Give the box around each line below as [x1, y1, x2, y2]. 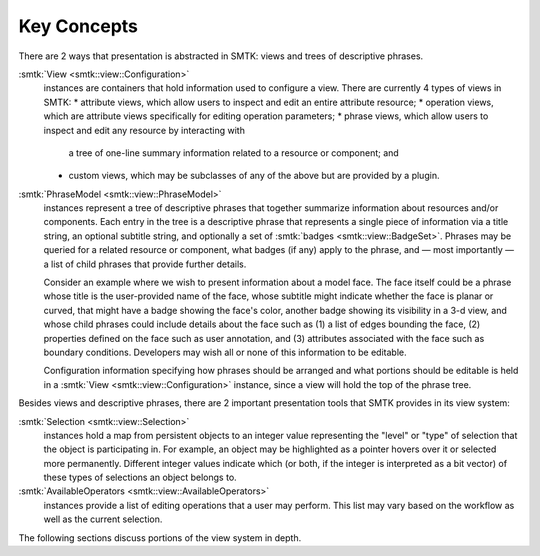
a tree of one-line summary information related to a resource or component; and [68, 146, 399, 159]
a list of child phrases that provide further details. [43, 258, 247, 270]
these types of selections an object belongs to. [43, 471, 237, 484]
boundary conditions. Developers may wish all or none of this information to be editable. [43, 346, 407, 358]
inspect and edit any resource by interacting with [43, 124, 245, 136]
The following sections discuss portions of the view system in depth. [18, 531, 302, 544]
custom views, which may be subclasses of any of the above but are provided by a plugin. [68, 170, 440, 182]
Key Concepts [18, 15, 139, 37]
